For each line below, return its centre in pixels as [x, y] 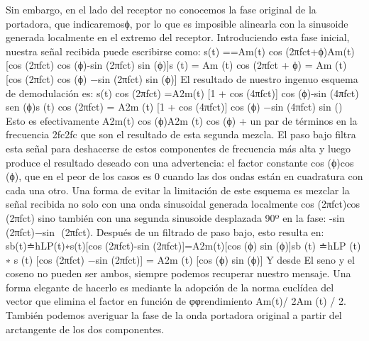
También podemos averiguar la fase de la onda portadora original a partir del [174, 315]
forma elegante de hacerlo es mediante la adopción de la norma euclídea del [170, 287]
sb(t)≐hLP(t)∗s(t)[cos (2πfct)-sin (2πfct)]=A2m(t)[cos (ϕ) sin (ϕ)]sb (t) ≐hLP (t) [183, 246]
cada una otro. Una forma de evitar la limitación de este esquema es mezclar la [178, 190]
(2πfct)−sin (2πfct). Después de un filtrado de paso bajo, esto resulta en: [165, 231]
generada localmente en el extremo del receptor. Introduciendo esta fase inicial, [178, 37]
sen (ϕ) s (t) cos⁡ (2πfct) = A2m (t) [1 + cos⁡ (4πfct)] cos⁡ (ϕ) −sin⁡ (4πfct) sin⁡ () [174, 107]
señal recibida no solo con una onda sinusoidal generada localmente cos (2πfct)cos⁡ [183, 204]
